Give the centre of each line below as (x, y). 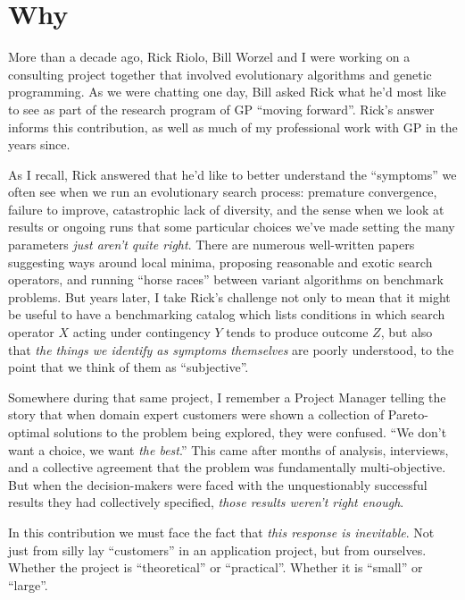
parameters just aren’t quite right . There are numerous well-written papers (212, 245)
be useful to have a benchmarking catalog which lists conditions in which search (227, 314)
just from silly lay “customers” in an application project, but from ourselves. (217, 549)
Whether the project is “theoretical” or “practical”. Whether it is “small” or (216, 567)
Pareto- (408, 414)
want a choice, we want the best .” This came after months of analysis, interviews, (228, 449)
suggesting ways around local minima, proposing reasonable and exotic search (220, 262)
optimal (29, 432)
